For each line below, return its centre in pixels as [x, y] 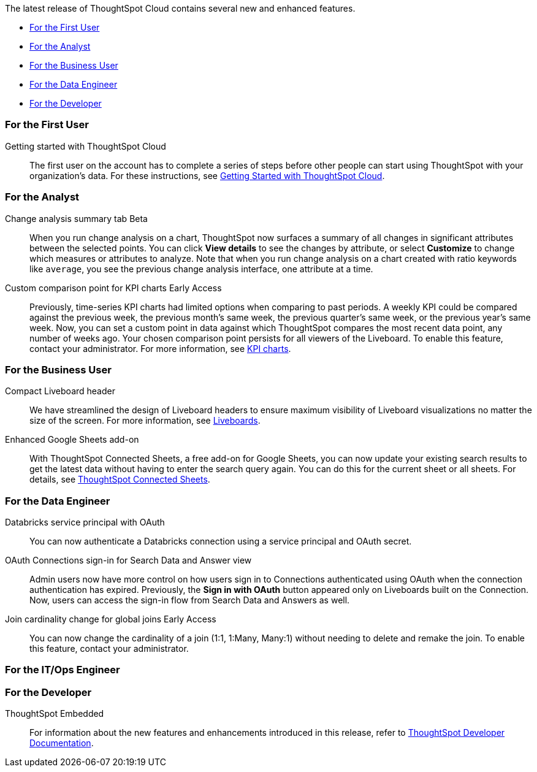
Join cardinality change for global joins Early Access [111, 619]
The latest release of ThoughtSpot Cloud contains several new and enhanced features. [180, 8]
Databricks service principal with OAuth [85, 522]
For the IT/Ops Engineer [63, 670]
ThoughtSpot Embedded [55, 714]
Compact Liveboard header [60, 391]
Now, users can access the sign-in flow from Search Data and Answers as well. [190, 600]
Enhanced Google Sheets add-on [72, 440]
